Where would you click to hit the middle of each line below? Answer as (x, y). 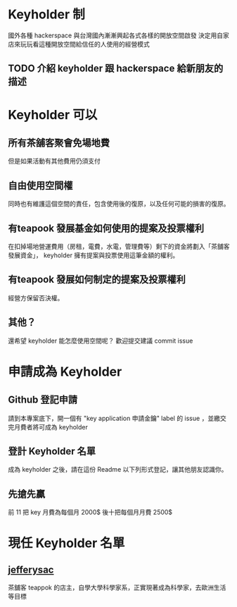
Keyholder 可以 (53, 115)
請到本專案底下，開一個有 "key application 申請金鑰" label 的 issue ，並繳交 (117, 418)
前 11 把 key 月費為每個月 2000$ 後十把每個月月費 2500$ (90, 513)
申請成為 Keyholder (65, 372)
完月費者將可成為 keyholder (48, 427)
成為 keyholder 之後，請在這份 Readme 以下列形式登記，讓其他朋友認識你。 (118, 470)
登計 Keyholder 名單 (52, 451)
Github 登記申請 (43, 400)
